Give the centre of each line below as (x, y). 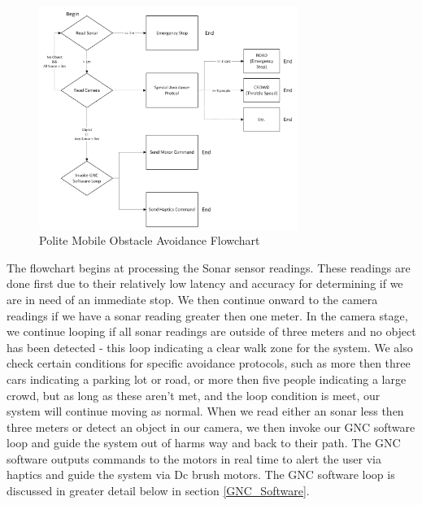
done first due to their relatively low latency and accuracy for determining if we (205, 283)
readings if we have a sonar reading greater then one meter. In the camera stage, (207, 315)
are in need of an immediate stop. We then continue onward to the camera (192, 299)
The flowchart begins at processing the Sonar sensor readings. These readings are (209, 267)
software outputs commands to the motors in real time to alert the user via (194, 458)
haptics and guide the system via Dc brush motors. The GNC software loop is (201, 475)
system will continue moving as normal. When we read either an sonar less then (205, 411)
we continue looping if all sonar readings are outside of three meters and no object (211, 331)
